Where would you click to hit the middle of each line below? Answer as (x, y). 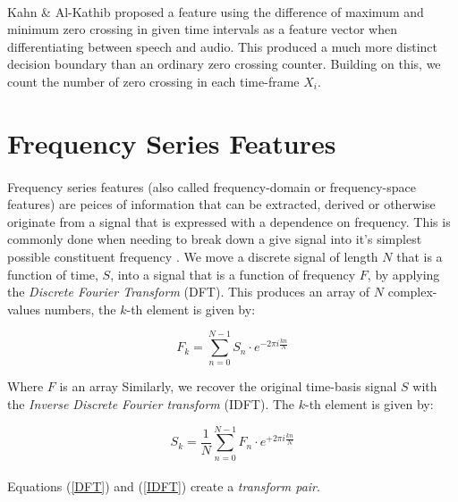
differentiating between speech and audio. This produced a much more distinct (223, 46)
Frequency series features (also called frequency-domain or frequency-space (212, 186)
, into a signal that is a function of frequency (233, 274)
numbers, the (80, 309)
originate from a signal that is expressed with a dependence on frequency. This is (229, 221)
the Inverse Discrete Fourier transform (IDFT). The (151, 404)
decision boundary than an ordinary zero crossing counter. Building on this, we (224, 64)
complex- (412, 292)
